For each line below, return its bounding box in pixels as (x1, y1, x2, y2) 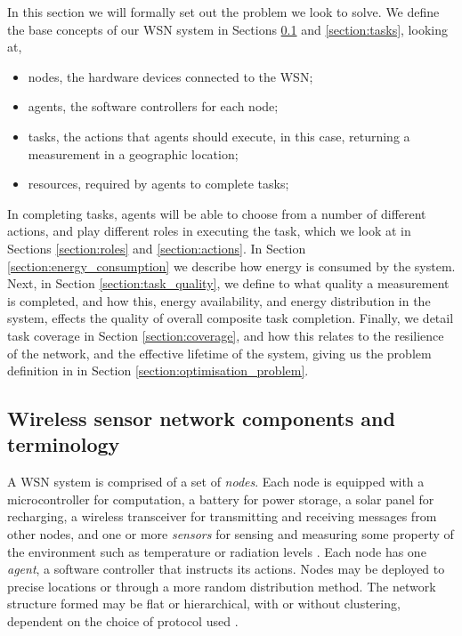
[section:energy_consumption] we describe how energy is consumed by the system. (7, 256, 456, 275)
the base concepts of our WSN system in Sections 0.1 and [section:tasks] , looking (7, 20, 448, 38)
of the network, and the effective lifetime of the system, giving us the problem (7, 343, 432, 362)
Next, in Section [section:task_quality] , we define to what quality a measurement (7, 274, 450, 293)
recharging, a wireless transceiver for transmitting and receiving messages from (7, 507, 437, 526)
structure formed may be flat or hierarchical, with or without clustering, (7, 594, 401, 613)
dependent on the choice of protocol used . (7, 612, 239, 631)
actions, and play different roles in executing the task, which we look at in (7, 221, 411, 240)
